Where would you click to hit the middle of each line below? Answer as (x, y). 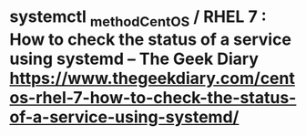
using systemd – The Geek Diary (134, 59)
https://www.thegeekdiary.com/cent (153, 78)
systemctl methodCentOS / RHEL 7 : (138, 18)
